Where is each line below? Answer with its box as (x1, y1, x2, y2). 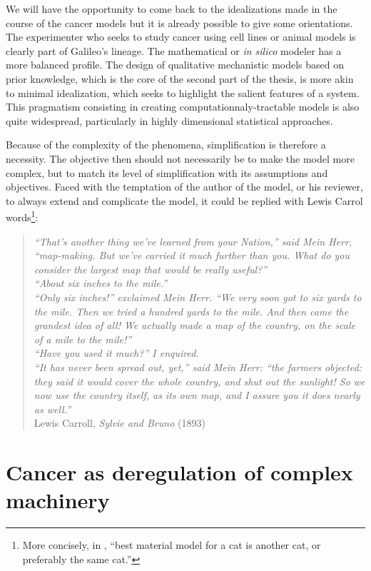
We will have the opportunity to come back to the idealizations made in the (6, 1, 337, 16)
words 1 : (6, 208, 39, 224)
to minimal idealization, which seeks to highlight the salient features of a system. (6, 85, 360, 100)
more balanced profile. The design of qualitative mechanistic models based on (6, 57, 345, 72)
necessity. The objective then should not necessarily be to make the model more (6, 151, 355, 166)
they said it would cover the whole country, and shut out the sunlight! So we (34, 373, 365, 388)
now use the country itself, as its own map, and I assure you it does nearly (34, 388, 360, 403)
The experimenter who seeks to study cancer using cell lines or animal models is (6, 29, 356, 44)
